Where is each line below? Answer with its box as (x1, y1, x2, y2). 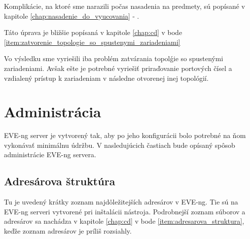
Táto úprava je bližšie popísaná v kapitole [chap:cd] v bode (4, 27, 182, 37)
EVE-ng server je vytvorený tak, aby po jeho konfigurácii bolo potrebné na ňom (4, 130, 246, 140)
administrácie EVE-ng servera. (4, 149, 96, 160)
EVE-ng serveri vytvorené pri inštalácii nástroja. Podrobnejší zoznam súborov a (4, 206, 246, 216)
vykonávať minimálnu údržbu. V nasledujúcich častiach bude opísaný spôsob (4, 139, 235, 150)
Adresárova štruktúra (4, 173, 115, 189)
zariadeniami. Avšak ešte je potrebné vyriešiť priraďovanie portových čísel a (4, 63, 232, 73)
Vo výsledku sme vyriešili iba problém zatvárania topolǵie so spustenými (4, 53, 223, 64)
